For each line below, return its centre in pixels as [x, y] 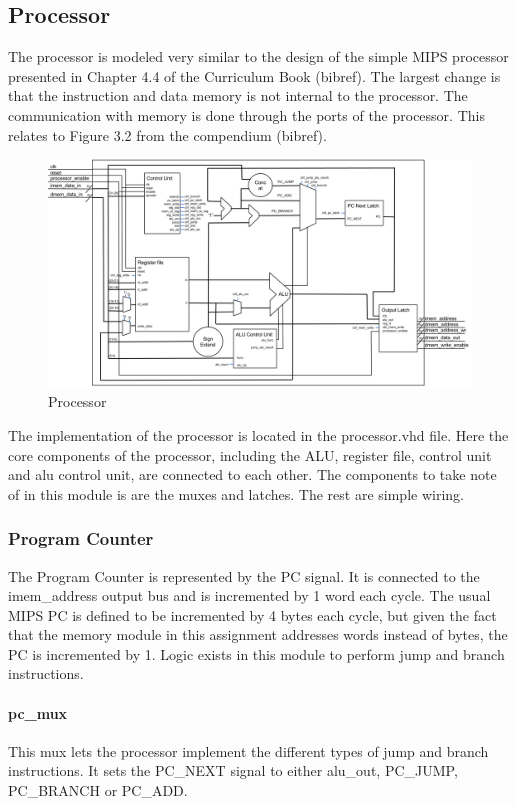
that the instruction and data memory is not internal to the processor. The [238, 95]
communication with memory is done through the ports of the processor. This [246, 114]
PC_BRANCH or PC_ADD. [98, 790]
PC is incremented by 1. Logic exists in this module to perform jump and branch [256, 653]
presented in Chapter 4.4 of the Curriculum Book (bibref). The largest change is [254, 75]
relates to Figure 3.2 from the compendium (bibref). [167, 134]
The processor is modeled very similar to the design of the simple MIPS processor [258, 56]
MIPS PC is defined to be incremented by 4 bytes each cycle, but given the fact [252, 614]
